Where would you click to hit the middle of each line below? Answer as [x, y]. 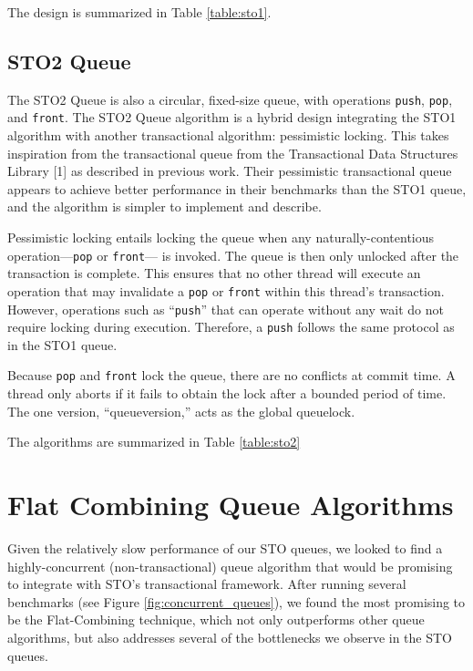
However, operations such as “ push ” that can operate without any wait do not [226, 309]
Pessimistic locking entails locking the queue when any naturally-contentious [221, 237]
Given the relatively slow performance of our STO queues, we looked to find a [225, 548]
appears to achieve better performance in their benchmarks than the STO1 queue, [237, 188]
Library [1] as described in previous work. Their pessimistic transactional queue [230, 171]
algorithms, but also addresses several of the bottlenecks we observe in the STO [230, 638]
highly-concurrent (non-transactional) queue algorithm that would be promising [230, 566]
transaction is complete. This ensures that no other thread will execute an [214, 273]
